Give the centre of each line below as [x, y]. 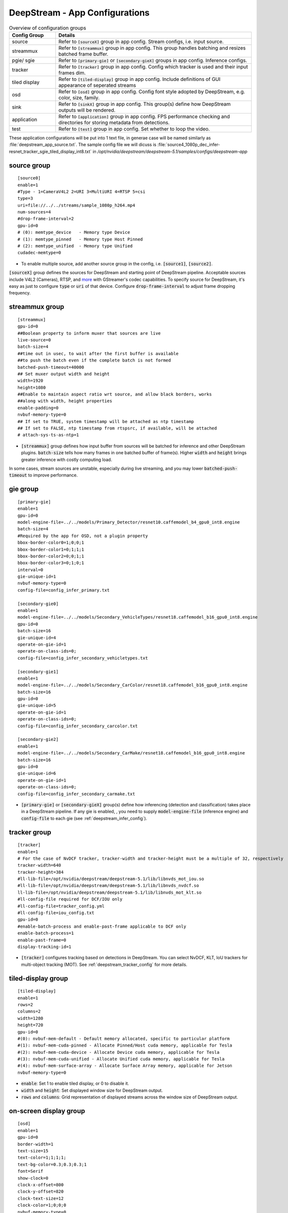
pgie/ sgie [23, 60]
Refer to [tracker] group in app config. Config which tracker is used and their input [153, 66]
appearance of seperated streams [97, 85]
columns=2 [29, 1011]
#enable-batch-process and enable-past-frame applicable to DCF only [102, 926]
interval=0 [31, 570]
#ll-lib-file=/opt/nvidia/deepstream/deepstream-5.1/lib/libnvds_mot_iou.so [111, 879]
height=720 [31, 1025]
